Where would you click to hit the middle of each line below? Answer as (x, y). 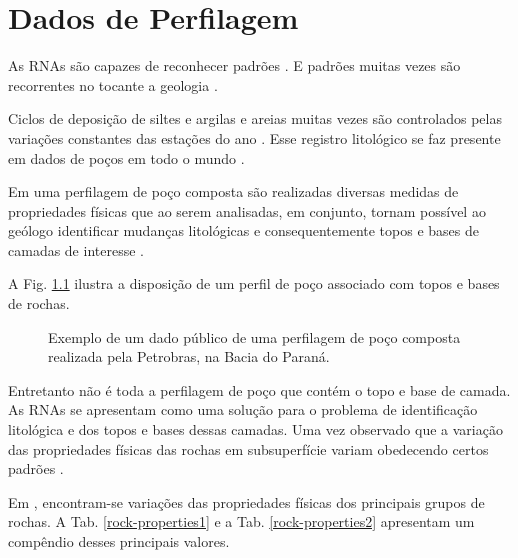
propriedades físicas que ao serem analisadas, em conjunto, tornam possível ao (247, 210)
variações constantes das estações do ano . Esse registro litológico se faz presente (254, 137)
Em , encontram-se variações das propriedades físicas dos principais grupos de (246, 501)
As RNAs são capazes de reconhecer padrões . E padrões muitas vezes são (234, 65)
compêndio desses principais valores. (119, 541)
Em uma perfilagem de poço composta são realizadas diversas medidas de (233, 191)
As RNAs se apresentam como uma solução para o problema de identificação (243, 409)
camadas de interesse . (76, 249)
